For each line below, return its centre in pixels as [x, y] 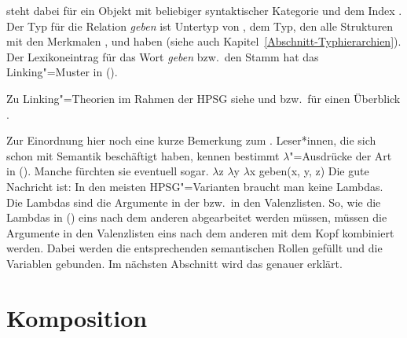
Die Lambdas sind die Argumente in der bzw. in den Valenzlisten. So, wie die [194, 202]
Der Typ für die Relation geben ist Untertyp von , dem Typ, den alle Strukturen [200, 26]
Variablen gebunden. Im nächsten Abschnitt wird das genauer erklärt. [174, 263]
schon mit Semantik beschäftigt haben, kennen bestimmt [143, 155]
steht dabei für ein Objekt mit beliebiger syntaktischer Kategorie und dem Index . [204, 10]
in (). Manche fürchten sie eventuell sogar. [108, 171]
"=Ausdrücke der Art [341, 155]
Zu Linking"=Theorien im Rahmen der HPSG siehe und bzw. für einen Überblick [203, 98]
